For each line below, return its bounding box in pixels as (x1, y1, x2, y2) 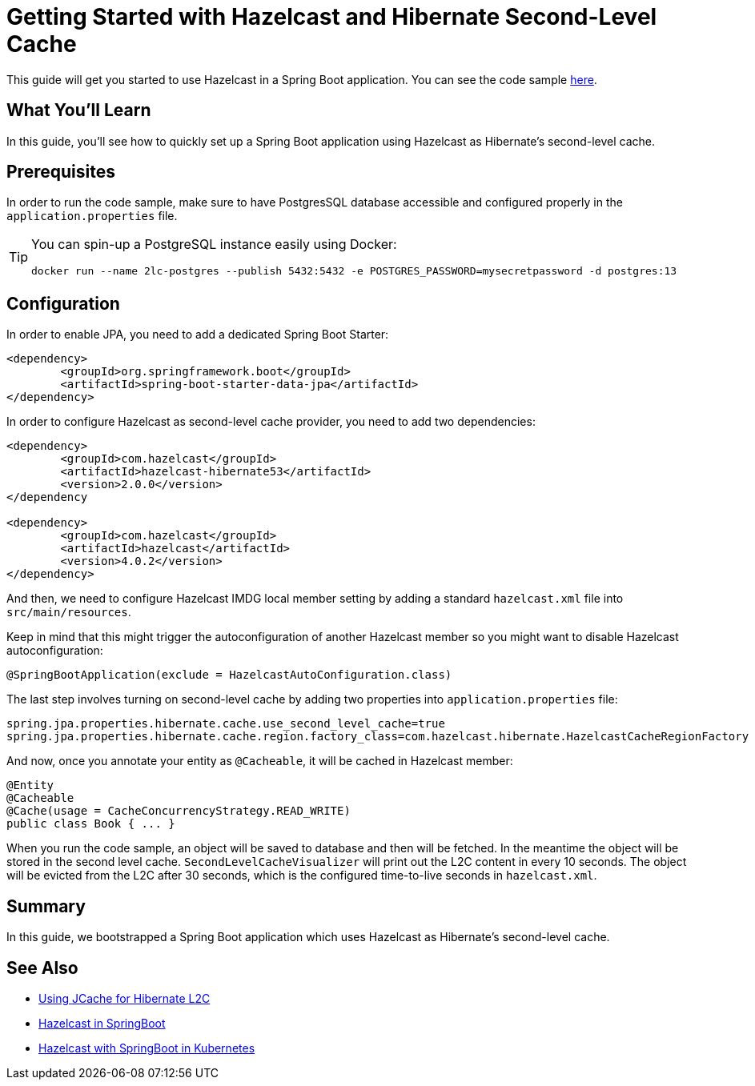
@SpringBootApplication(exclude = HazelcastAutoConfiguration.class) (6, 668, 452, 682)
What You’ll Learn (6, 100, 151, 121)
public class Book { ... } (6, 817, 175, 831)
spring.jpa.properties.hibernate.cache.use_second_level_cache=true (6, 717, 445, 731)
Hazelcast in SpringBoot (38, 1016, 166, 1030)
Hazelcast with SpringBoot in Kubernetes (38, 1040, 255, 1055)
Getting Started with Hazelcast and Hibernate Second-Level (6, 3, 657, 30)
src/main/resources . (6, 605, 131, 619)
